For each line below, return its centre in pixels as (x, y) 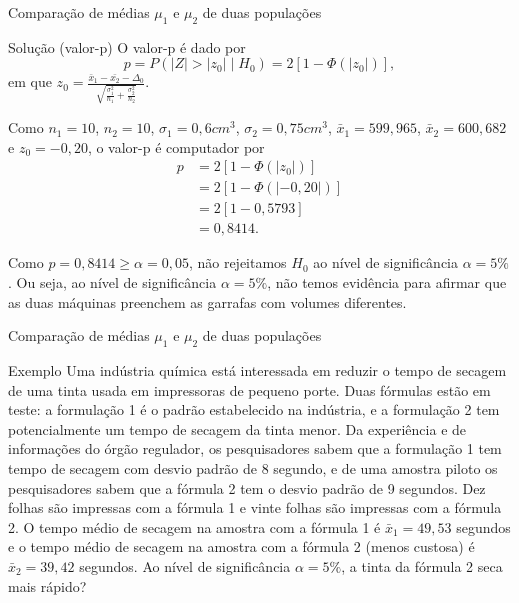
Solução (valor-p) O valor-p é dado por (127, 46)
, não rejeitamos (237, 262)
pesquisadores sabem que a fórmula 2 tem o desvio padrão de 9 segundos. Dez (247, 487)
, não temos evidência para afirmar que (387, 282)
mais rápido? (47, 585)
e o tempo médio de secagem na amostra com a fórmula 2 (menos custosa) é (241, 546)
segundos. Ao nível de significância (185, 565)
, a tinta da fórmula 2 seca (422, 565)
